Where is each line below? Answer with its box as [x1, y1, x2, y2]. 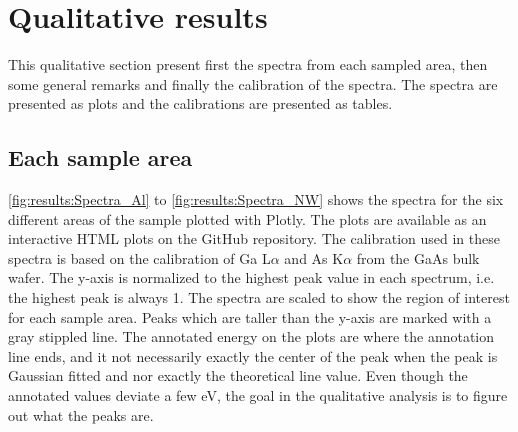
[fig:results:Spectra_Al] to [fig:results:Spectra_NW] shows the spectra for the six [8, 189, 504, 210]
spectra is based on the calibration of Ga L [8, 247, 271, 268]
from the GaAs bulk [356, 247, 480, 268]
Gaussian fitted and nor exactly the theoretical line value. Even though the [8, 365, 468, 386]
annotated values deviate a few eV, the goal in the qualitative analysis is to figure [8, 385, 508, 406]
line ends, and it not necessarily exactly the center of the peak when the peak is [8, 345, 498, 366]
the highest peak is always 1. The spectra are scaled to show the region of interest [8, 287, 510, 308]
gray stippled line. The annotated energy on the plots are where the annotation [8, 326, 495, 347]
